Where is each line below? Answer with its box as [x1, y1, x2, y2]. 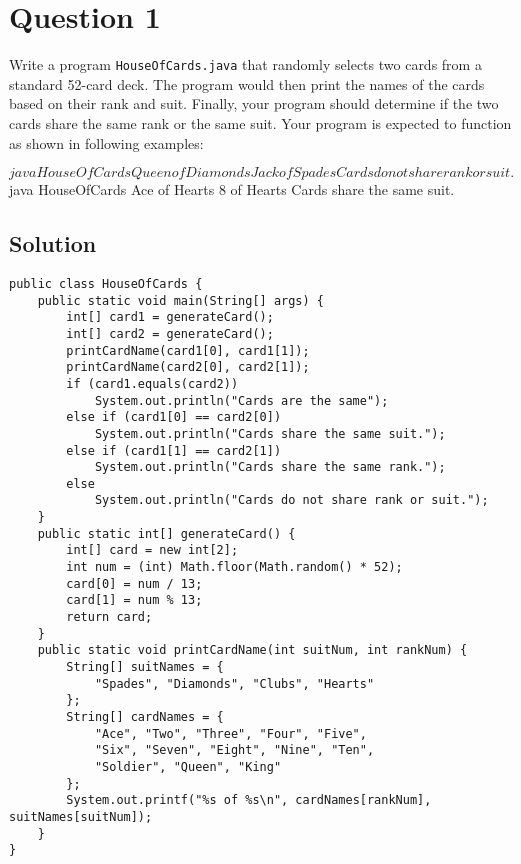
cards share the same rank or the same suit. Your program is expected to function [9, 112, 512, 133]
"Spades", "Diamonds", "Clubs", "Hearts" [94, 676, 375, 691]
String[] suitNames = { [66, 660, 224, 675]
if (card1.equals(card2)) [66, 376, 239, 391]
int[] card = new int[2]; [66, 543, 239, 558]
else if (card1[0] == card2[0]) [66, 410, 282, 425]
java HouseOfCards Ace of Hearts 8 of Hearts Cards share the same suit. [9, 179, 455, 200]
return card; [66, 610, 153, 625]
